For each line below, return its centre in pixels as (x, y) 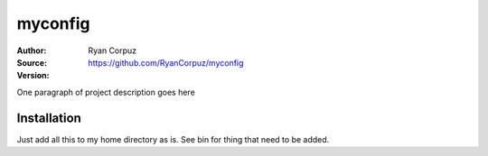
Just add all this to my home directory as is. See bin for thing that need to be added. (173, 139)
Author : (32, 50)
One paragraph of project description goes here (106, 92)
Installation (49, 118)
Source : (32, 62)
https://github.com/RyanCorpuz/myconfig (166, 62)
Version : (33, 76)
